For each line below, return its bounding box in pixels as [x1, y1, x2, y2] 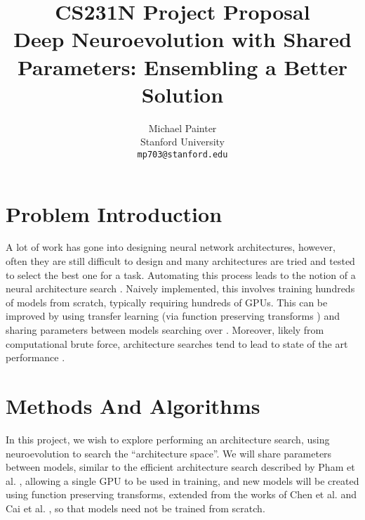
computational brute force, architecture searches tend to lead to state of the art [6, 336, 348, 351]
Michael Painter [148, 120, 217, 135]
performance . [6, 350, 65, 365]
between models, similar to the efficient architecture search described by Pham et [6, 460, 355, 474]
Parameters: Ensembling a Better [17, 52, 348, 81]
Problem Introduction [6, 199, 223, 228]
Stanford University [140, 134, 225, 149]
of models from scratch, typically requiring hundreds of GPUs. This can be [6, 294, 328, 309]
